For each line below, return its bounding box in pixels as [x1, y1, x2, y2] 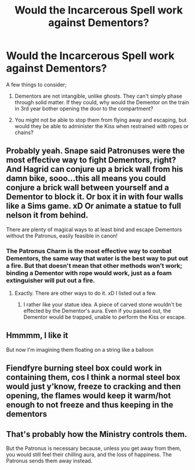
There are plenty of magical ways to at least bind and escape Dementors [6, 226, 182, 233]
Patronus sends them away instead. [6, 457, 93, 465]
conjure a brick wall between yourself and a [6, 183, 169, 193]
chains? [14, 129, 34, 136]
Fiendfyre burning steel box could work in [6, 363, 162, 374]
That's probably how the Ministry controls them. [6, 429, 187, 439]
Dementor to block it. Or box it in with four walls [6, 192, 184, 202]
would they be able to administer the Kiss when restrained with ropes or [14, 122, 189, 129]
